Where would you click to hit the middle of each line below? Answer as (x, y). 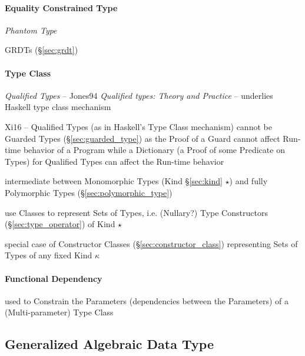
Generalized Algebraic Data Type (110, 344)
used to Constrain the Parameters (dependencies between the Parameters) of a (147, 300)
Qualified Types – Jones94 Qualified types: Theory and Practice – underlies (139, 95)
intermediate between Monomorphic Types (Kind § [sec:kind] (114, 181)
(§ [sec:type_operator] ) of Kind (60, 224)
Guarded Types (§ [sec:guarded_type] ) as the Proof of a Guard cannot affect (142, 138)
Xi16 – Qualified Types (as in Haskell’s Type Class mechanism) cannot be (138, 126)
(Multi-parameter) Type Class (59, 312)
